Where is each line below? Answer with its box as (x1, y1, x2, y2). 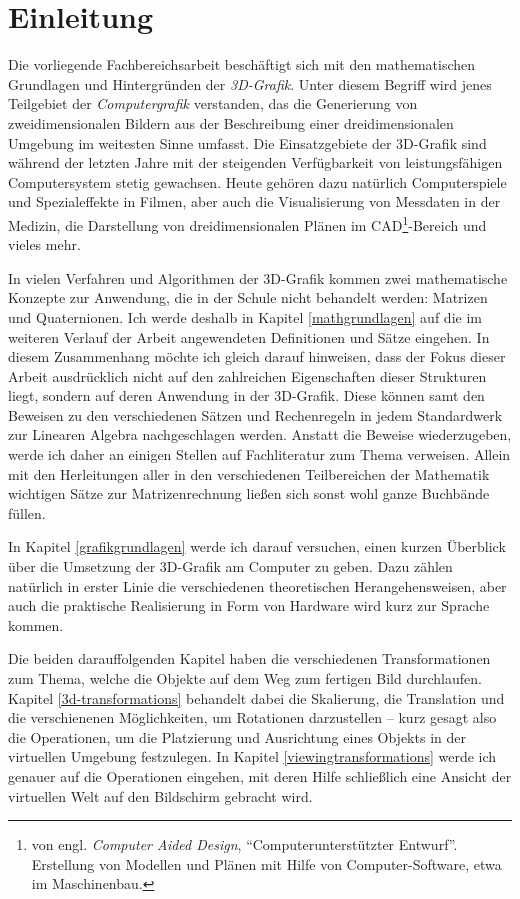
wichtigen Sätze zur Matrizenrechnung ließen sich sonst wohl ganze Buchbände (8, 483, 490, 504)
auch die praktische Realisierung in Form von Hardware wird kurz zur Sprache (8, 595, 490, 616)
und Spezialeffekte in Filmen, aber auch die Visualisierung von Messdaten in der (8, 191, 501, 212)
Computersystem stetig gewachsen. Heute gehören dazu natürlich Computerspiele (8, 171, 507, 192)
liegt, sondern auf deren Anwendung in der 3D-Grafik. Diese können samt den (8, 385, 485, 406)
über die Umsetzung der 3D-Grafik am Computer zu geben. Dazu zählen (8, 556, 453, 577)
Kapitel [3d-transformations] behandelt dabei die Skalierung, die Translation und (8, 687, 505, 708)
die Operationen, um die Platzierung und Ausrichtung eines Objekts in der (8, 726, 466, 747)
